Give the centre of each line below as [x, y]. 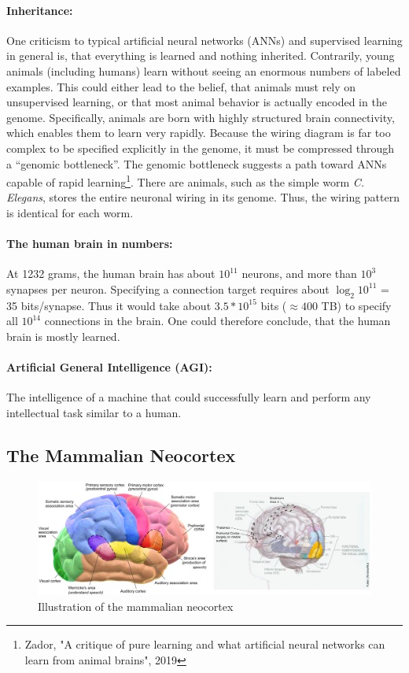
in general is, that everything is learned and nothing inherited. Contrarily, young [201, 55]
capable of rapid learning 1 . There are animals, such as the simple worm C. [186, 181]
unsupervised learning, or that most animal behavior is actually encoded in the [197, 102]
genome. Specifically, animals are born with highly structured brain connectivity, [201, 117]
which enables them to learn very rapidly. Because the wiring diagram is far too [199, 133]
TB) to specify [356, 305]
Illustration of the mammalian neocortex [136, 606]
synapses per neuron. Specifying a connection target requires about [168, 288]
